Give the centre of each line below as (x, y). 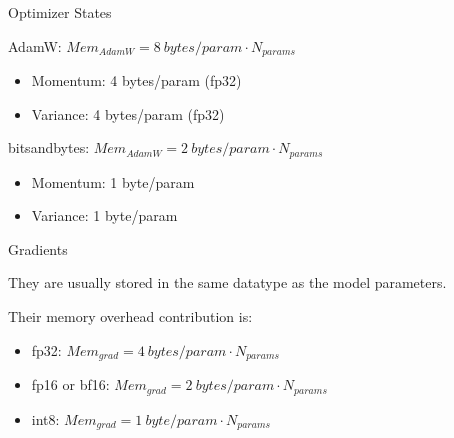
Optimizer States (60, 12)
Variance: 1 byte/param (104, 215)
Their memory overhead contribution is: (130, 316)
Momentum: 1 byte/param (113, 181)
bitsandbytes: (49, 147)
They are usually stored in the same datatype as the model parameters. (227, 282)
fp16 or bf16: (70, 384)
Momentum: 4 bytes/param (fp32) (136, 80)
